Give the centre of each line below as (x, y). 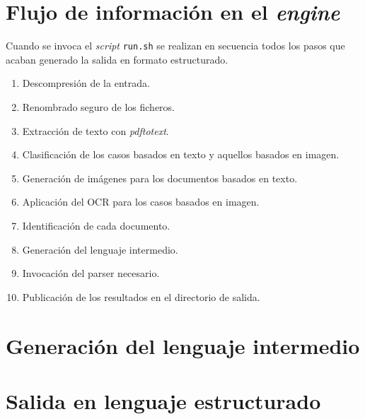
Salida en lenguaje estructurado (163, 400)
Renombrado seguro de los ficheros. (98, 106)
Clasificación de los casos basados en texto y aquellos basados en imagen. (181, 154)
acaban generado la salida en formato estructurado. (117, 59)
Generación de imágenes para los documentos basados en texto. (160, 178)
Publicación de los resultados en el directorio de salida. (141, 296)
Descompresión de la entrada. (86, 83)
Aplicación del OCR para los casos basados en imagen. (141, 202)
